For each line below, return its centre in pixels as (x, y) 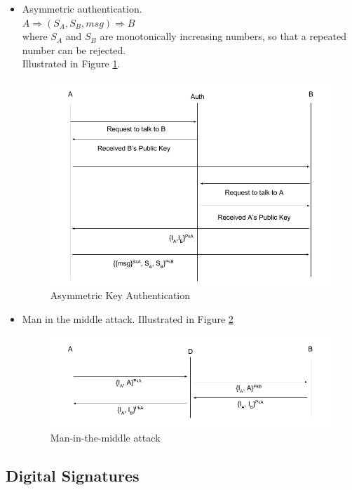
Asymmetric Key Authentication (120, 295)
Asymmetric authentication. (82, 8)
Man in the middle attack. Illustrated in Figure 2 (128, 318)
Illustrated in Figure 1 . (71, 64)
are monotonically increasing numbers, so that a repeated (223, 36)
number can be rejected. (74, 49)
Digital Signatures (73, 475)
